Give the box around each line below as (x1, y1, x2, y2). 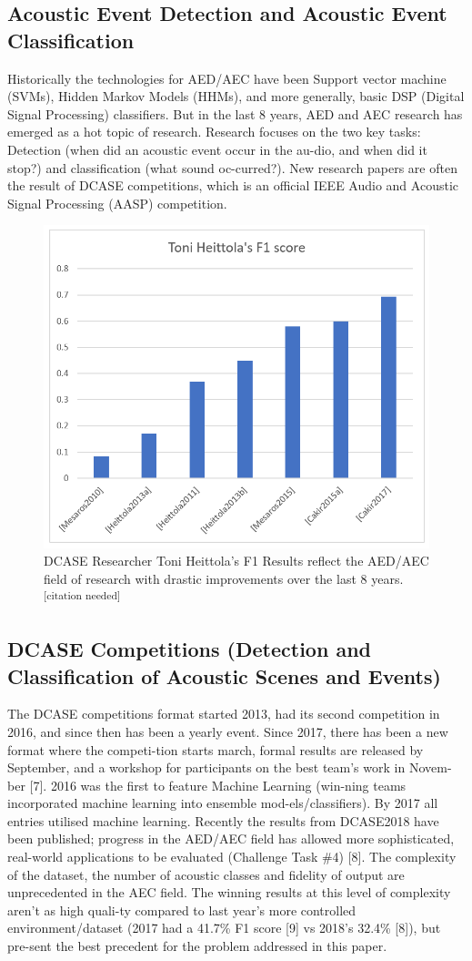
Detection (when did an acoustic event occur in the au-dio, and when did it (7, 139, 427, 158)
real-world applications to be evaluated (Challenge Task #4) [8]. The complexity (7, 847, 457, 866)
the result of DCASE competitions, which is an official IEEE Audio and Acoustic (7, 176, 458, 195)
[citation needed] (44, 588, 121, 603)
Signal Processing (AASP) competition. (7, 193, 227, 212)
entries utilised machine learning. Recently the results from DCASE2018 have (7, 811, 439, 830)
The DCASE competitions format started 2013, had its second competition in (7, 704, 440, 723)
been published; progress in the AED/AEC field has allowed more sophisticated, (7, 829, 455, 848)
